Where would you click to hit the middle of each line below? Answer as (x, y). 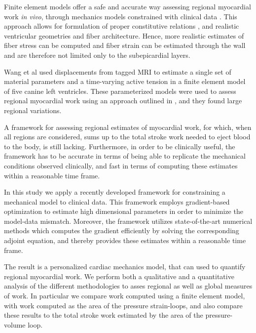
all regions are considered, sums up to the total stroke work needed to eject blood (127, 137)
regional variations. (33, 110)
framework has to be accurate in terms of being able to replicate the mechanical (125, 156)
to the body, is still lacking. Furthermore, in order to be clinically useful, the (120, 146)
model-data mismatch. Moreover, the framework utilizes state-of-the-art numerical (128, 221)
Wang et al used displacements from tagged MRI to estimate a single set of (118, 71)
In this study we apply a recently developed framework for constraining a (115, 192)
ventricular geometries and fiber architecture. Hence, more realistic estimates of (124, 35)
